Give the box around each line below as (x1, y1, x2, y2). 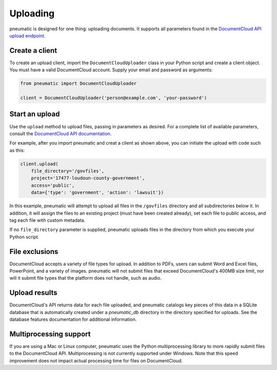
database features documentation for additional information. (9, 316, 137, 323)
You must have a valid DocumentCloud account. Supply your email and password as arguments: (9, 67, 213, 73)
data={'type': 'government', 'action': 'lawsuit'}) (31, 190, 164, 196)
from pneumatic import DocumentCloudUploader (20, 81, 137, 87)
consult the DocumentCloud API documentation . (9, 130, 112, 137)
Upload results (9, 288, 57, 297)
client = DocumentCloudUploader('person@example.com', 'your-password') (20, 95, 207, 101)
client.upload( (20, 161, 58, 167)
